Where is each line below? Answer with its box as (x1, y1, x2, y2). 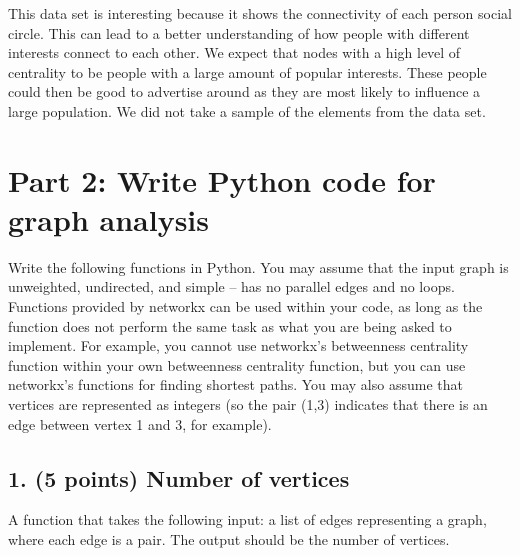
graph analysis (8, 198, 210, 239)
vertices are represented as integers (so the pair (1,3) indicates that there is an (8, 394, 488, 415)
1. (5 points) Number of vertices (8, 462, 350, 493)
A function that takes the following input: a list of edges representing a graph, (8, 509, 487, 530)
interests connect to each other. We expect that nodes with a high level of (8, 42, 461, 63)
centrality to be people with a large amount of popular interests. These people (8, 61, 487, 82)
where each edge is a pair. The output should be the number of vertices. (8, 529, 450, 550)
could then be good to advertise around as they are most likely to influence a (8, 81, 481, 102)
